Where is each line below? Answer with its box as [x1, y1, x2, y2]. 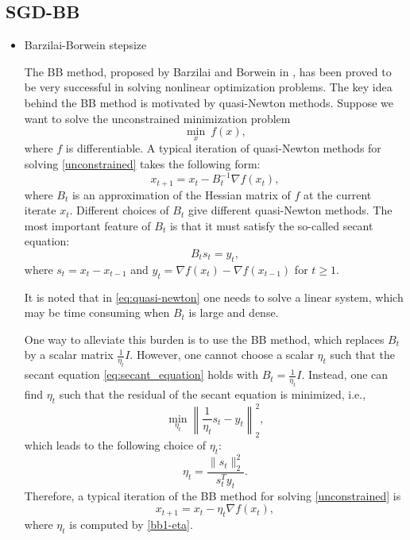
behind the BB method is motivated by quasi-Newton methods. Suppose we [24, 94, 394, 110]
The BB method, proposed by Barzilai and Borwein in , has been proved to [24, 63, 392, 79]
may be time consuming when [24, 304, 170, 321]
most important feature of [24, 217, 151, 233]
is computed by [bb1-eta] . [69, 515, 193, 532]
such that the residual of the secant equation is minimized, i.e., [59, 385, 366, 402]
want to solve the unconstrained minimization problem [24, 110, 291, 126]
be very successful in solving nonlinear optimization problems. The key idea [24, 79, 393, 95]
